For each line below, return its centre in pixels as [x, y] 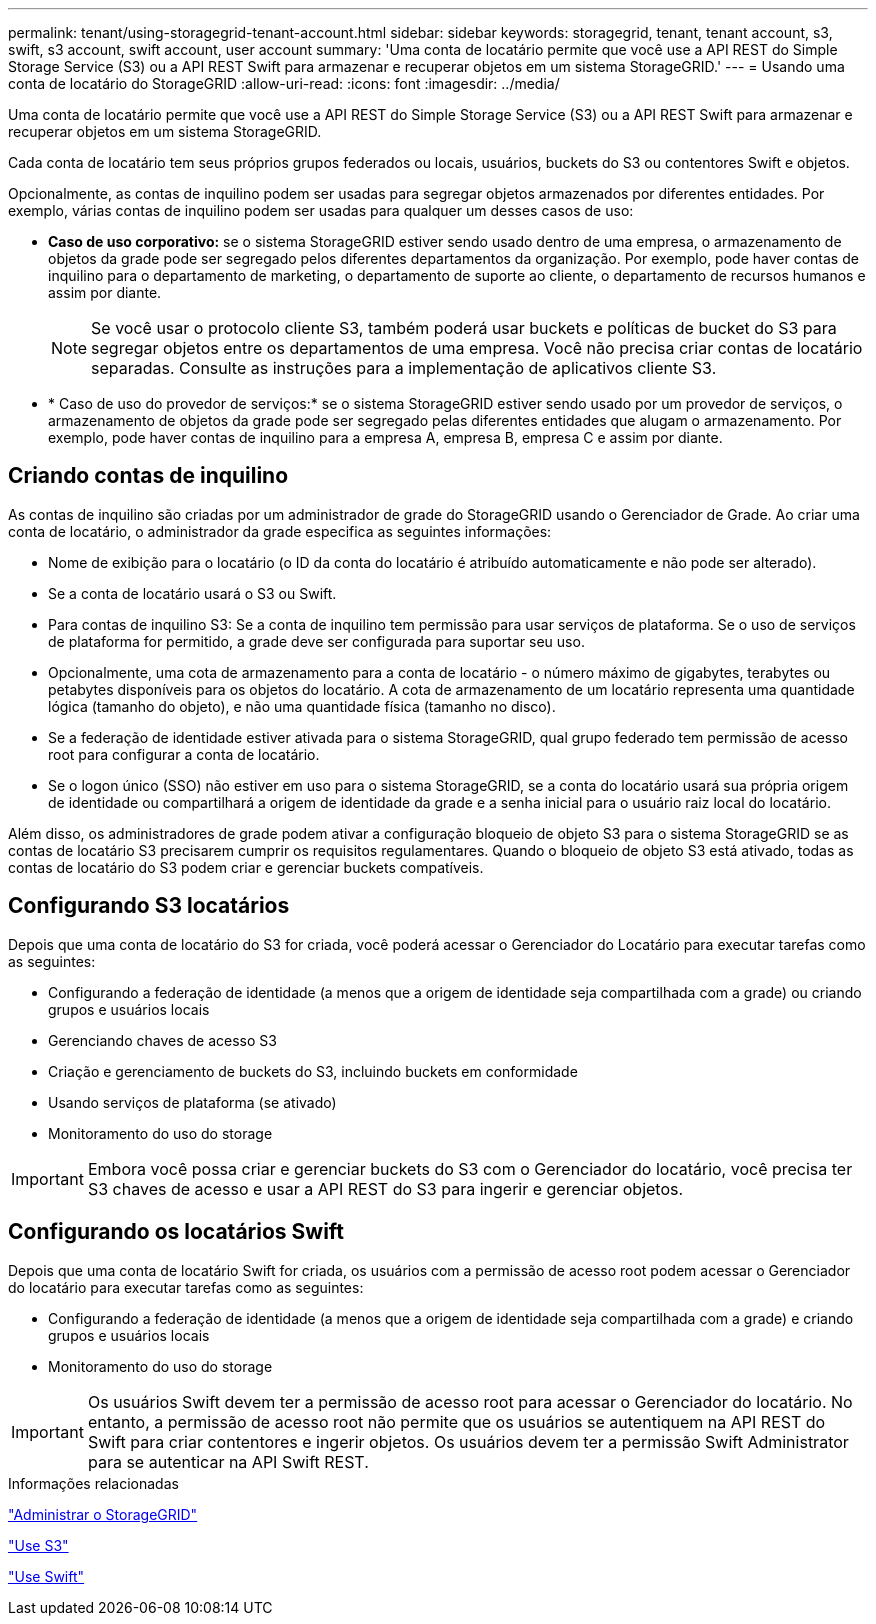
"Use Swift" [46, 1576]
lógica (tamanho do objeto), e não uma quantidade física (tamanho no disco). [302, 706]
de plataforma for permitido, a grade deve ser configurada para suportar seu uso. [316, 641]
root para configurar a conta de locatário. [184, 754]
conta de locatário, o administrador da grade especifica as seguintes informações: [280, 531]
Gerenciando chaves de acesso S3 [162, 1040]
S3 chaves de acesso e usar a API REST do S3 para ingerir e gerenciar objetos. [385, 1188]
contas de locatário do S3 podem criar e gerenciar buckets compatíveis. [246, 867]
